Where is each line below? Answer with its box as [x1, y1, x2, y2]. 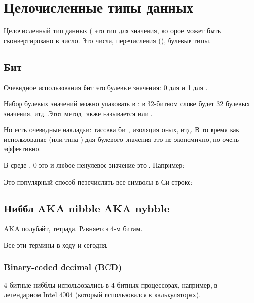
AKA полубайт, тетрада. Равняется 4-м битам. [4, 223, 143, 233]
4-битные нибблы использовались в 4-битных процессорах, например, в [4, 280, 218, 290]
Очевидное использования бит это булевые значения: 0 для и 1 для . [4, 82, 208, 92]
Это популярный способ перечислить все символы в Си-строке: [4, 176, 193, 186]
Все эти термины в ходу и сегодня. [4, 240, 108, 250]
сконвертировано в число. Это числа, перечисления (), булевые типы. [4, 35, 211, 45]
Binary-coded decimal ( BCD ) [4, 260, 122, 273]
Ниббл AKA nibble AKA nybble [4, 200, 169, 215]
